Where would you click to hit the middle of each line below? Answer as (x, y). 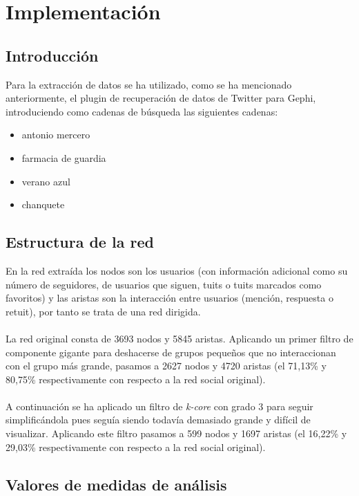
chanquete (43, 204)
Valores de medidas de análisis (116, 484)
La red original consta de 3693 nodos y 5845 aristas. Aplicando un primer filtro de (179, 338)
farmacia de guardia (64, 157)
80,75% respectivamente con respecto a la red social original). (136, 379)
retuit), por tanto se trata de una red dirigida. (103, 311)
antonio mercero (56, 135)
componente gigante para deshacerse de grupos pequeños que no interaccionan (171, 352)
